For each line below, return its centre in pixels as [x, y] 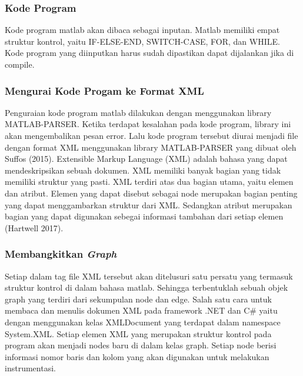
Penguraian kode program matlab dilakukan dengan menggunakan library [138, 112]
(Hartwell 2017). [34, 227]
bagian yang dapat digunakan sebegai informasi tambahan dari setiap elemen [144, 216]
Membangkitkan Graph [61, 254]
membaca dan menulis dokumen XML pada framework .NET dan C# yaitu [141, 310]
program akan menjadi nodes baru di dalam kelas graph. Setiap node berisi [141, 345]
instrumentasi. [30, 368]
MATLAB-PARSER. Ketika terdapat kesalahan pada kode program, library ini [148, 124]
